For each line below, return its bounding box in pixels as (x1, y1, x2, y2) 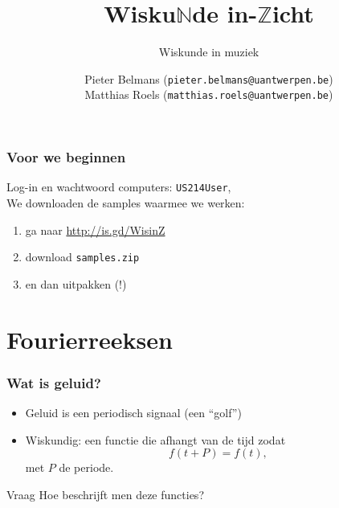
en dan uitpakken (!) (25, 275, 127, 292)
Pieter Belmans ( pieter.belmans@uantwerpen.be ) (84, 70, 333, 87)
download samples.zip (25, 248, 140, 265)
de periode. (59, 459, 114, 476)
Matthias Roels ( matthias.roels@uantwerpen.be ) (84, 86, 333, 103)
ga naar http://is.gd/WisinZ (25, 221, 165, 238)
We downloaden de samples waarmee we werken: (6, 194, 245, 211)
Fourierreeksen (6, 322, 173, 355)
